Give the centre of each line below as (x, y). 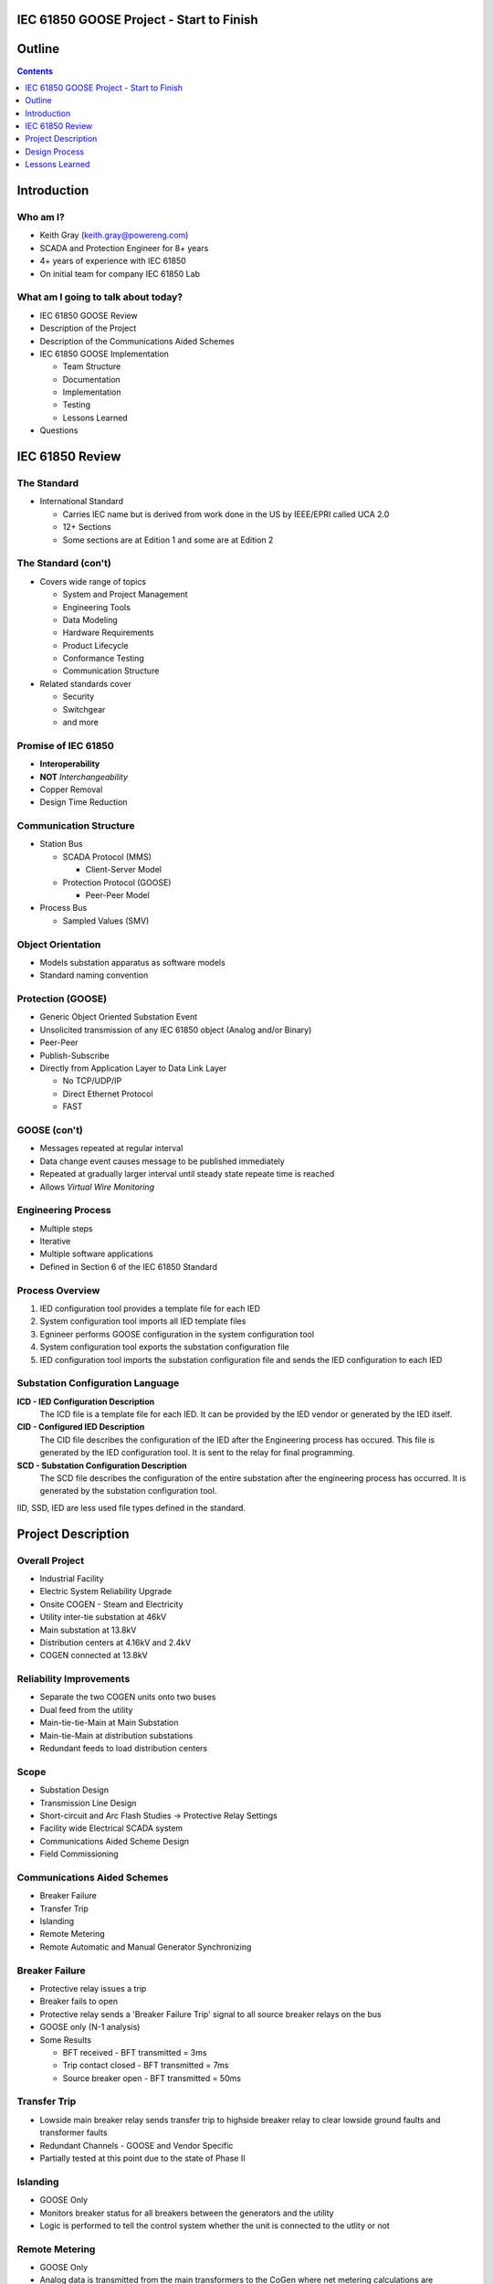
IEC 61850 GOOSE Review (89, 315)
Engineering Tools (97, 607)
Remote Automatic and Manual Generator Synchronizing (146, 1947)
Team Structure (92, 366)
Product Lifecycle (95, 645)
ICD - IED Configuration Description (86, 1401)
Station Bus (61, 844)
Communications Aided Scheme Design (115, 1841)
